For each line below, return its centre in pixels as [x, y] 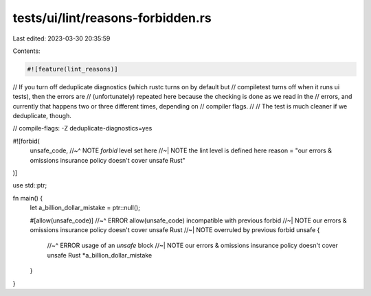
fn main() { [28, 198]
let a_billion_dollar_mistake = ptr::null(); [85, 208]
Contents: [26, 51]
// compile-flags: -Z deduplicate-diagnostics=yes [82, 128]
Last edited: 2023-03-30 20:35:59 [61, 38]
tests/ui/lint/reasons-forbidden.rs [112, 18]
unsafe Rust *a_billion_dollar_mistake [100, 255]
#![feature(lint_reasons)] [72, 69]
